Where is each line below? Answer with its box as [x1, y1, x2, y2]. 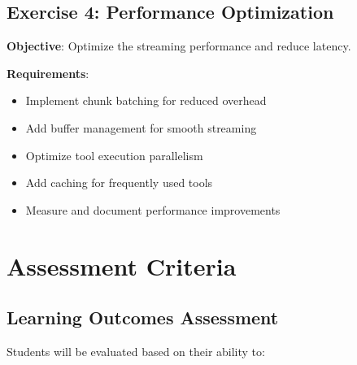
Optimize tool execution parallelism [25, 146, 203, 163]
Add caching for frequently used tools [25, 174, 213, 191]
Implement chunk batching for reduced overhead [25, 92, 267, 109]
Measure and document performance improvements [25, 201, 281, 218]
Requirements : [7, 64, 89, 81]
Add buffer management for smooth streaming [25, 119, 257, 136]
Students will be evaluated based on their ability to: [7, 342, 265, 359]
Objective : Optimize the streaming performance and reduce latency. [7, 37, 351, 54]
